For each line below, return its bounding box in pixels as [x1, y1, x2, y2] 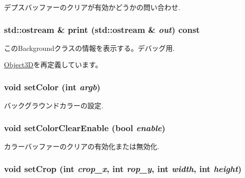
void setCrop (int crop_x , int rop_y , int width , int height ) [4, 162, 242, 175]
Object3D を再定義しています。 [4, 59, 103, 70]
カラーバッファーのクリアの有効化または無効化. [4, 141, 159, 152]
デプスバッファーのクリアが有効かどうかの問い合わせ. [4, 2, 180, 12]
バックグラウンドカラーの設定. [4, 100, 104, 111]
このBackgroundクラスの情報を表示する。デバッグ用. [4, 42, 175, 53]
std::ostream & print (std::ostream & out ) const [4, 23, 200, 35]
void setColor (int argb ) [4, 80, 101, 93]
